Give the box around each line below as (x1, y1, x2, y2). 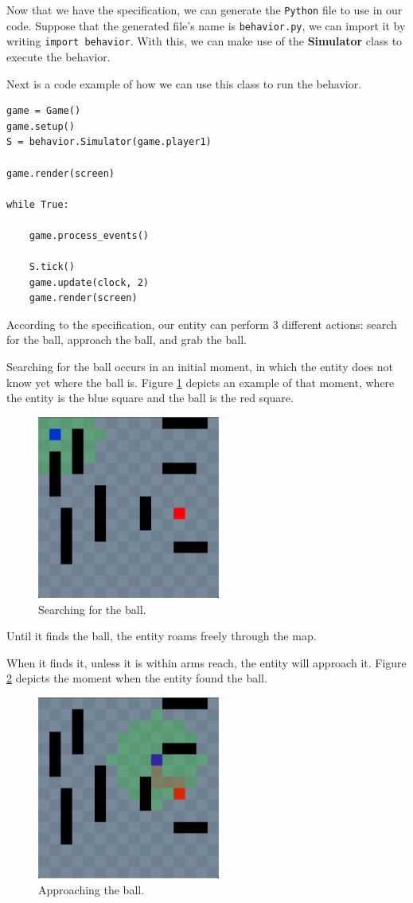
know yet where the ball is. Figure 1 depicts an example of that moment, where (6, 373, 395, 390)
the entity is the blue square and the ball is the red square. (6, 389, 294, 406)
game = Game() (6, 105, 81, 117)
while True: (6, 198, 69, 210)
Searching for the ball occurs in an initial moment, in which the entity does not (6, 358, 394, 375)
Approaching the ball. (38, 881, 145, 897)
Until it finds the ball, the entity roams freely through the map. (6, 627, 317, 644)
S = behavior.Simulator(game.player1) (6, 136, 212, 148)
